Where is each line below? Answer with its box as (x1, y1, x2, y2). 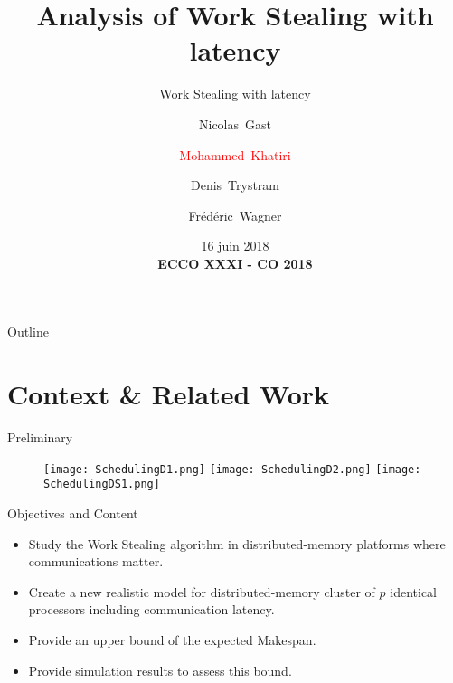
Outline (7, 322, 49, 341)
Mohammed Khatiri (179, 145, 291, 164)
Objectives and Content (7, 504, 138, 523)
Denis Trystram (190, 175, 280, 194)
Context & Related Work (7, 375, 329, 413)
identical (390, 582, 438, 601)
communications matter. (28, 552, 164, 571)
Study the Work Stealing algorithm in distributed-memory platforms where (28, 534, 446, 553)
